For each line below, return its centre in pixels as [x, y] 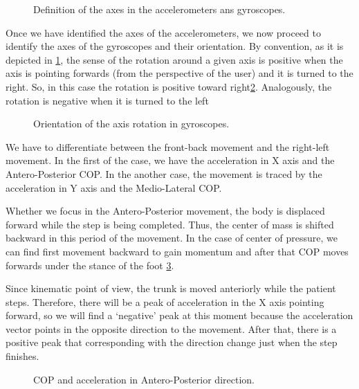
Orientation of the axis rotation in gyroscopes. [131, 124]
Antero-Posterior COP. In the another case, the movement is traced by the [164, 173]
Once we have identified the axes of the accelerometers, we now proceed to [163, 32]
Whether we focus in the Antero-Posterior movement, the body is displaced [165, 211]
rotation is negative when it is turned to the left [107, 100]
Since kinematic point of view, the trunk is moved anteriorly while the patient [171, 288]
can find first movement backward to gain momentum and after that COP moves [177, 251]
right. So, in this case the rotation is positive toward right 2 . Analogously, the [169, 86]
